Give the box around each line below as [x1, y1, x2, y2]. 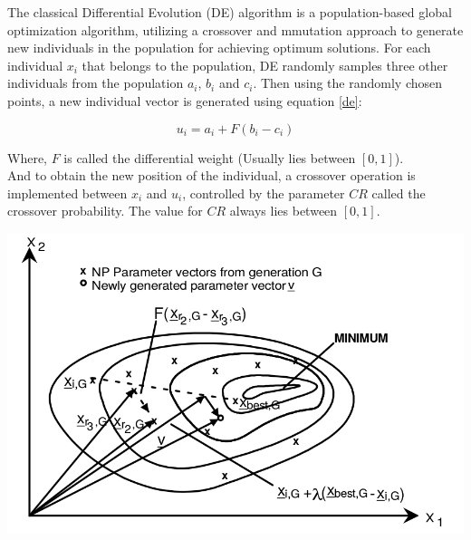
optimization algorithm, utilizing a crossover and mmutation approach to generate [7, 20, 464, 39]
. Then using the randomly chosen [253, 73, 443, 92]
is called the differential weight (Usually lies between [63, 148, 356, 167]
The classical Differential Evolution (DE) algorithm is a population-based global [7, 3, 452, 21]
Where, [7, 148, 47, 167]
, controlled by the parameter [182, 183, 345, 202]
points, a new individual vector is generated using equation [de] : [7, 91, 362, 110]
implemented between [7, 183, 128, 202]
